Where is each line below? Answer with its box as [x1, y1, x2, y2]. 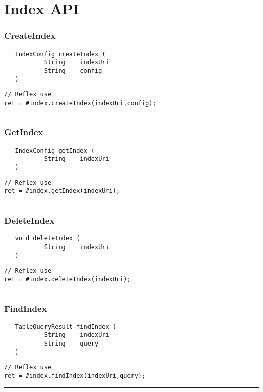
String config [43, 67, 102, 74]
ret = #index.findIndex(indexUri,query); [4, 372, 146, 380]
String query [43, 340, 99, 348]
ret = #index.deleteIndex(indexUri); [4, 275, 131, 283]
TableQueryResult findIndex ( [15, 323, 116, 330]
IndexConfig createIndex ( [15, 50, 106, 58]
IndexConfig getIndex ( [15, 146, 95, 154]
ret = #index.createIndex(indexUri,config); [4, 99, 156, 107]
